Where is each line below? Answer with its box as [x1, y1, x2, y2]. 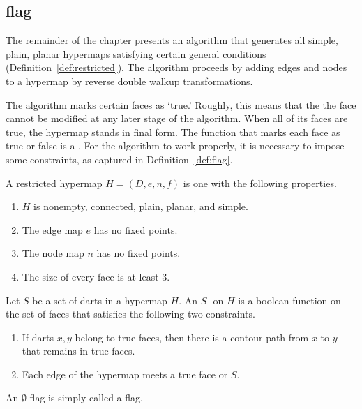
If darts [22, 329, 54, 344]
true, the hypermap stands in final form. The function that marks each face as [6, 124, 340, 139]
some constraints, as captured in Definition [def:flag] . [6, 151, 233, 166]
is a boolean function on [238, 292, 341, 307]
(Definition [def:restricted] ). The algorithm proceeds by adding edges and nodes [6, 60, 347, 75]
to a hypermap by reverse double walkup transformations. [6, 73, 253, 88]
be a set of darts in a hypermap [32, 292, 167, 307]
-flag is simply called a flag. [26, 390, 143, 405]
